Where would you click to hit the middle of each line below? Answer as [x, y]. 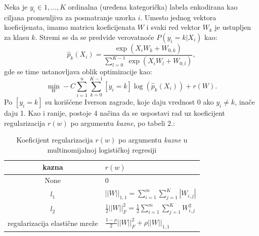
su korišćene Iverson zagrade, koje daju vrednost [120, 102]
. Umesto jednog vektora [178, 17]
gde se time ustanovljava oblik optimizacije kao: [78, 72]
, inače [245, 102]
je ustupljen [233, 27]
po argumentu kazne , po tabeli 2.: [123, 123]
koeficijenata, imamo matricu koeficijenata [70, 27]
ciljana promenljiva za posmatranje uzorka [70, 17]
